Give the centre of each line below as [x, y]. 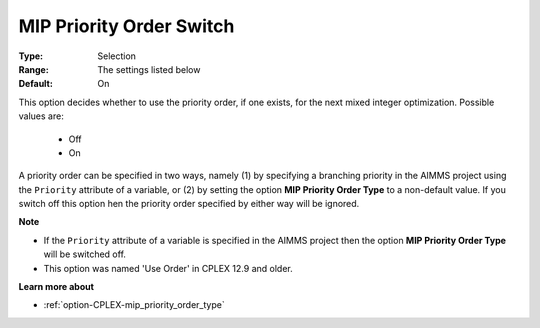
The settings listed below [149, 69]
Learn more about [56, 287]
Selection [117, 56]
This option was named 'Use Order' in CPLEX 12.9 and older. [168, 268]
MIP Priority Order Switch [126, 26]
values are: [41, 116]
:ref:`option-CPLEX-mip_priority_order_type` [134, 305]
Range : [33, 69]
